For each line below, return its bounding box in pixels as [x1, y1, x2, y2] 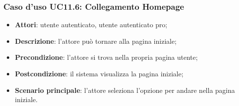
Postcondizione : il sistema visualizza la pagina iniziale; [15, 69, 184, 78]
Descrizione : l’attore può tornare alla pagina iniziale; [15, 35, 177, 46]
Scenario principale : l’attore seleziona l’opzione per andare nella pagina [15, 85, 235, 95]
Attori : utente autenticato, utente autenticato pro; [15, 19, 168, 30]
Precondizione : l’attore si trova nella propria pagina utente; [15, 52, 198, 62]
